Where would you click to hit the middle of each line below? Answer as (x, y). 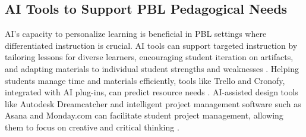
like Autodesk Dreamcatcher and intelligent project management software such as (153, 103)
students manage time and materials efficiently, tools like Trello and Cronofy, (145, 80)
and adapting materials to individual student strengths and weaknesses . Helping (152, 68)
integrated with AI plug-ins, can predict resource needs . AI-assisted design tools (152, 92)
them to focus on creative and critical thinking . (92, 127)
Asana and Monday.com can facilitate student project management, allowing (144, 115)
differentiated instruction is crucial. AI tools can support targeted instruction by (151, 45)
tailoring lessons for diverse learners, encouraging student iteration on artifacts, (149, 57)
